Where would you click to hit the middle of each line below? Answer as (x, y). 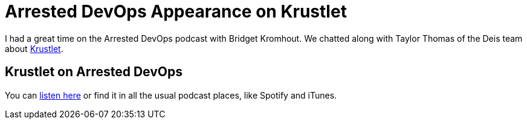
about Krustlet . (34, 48)
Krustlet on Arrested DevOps (94, 72)
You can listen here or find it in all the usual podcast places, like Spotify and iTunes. (171, 95)
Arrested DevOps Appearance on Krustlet (176, 11)
